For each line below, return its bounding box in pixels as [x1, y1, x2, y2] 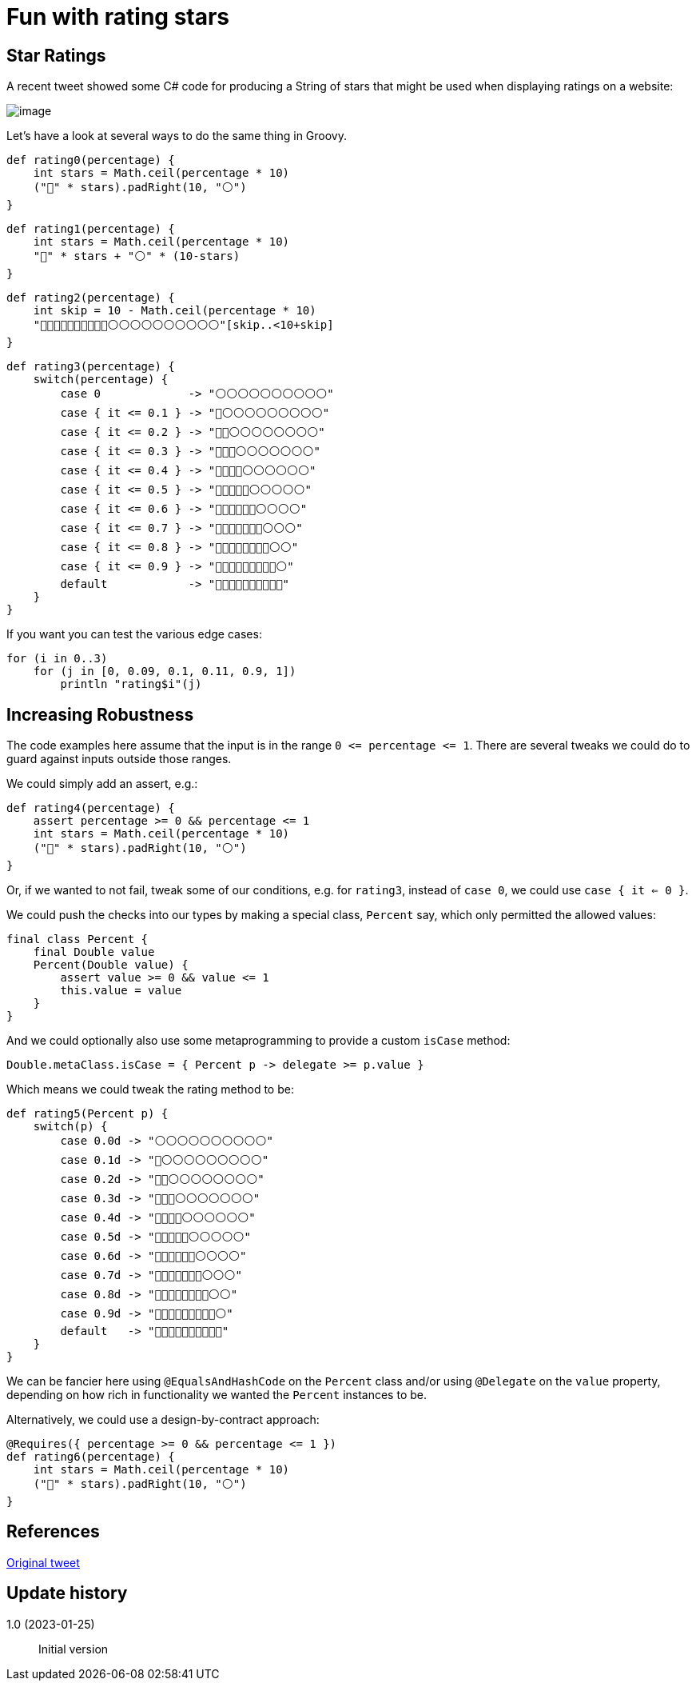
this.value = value [60, 984, 182, 997]
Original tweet [6, 1555, 80, 1569]
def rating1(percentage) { [6, 222, 175, 236]
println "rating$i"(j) [60, 678, 202, 691]
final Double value [33, 945, 155, 959]
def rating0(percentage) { [6, 154, 175, 167]
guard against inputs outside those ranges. [6, 752, 232, 766]
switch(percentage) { [33, 373, 169, 386]
